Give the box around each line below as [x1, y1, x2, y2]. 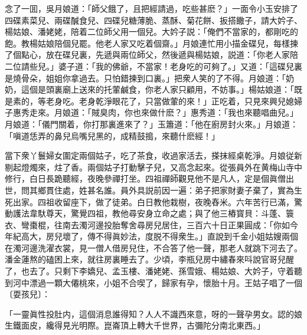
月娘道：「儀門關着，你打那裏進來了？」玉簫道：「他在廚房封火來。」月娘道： [5, 117, 298, 130]
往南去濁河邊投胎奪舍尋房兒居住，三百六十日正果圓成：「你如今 [54, 218, 298, 231]
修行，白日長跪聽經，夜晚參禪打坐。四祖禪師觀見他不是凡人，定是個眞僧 [5, 172, 286, 185]
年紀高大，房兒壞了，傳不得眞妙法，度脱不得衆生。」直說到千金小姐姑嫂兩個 [5, 230, 298, 242]
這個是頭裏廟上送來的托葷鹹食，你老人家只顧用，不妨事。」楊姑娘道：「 [21, 83, 294, 96]
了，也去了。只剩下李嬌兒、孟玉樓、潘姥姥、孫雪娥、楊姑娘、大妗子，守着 [5, 265, 294, 277]
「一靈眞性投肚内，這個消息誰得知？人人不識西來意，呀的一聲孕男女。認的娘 [5, 307, 302, 320]
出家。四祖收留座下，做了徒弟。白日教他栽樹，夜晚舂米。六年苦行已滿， [12, 195, 294, 208]
